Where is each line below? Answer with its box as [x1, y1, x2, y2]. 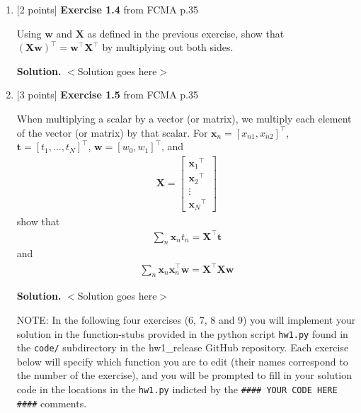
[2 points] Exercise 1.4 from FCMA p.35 [16, 2, 199, 16]
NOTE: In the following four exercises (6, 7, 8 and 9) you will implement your [16, 312, 356, 327]
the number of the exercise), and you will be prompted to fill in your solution [16, 368, 353, 383]
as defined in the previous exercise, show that [87, 26, 285, 40]
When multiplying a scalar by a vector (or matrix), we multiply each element [16, 111, 352, 125]
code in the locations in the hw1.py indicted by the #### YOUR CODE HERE [16, 382, 338, 397]
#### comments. [16, 395, 87, 410]
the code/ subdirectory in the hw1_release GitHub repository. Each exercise [16, 340, 349, 355]
